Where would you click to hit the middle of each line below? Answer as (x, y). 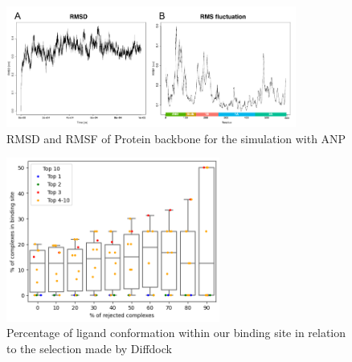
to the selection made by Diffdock (89, 348)
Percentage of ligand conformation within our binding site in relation (176, 333)
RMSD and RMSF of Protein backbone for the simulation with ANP (176, 138)
